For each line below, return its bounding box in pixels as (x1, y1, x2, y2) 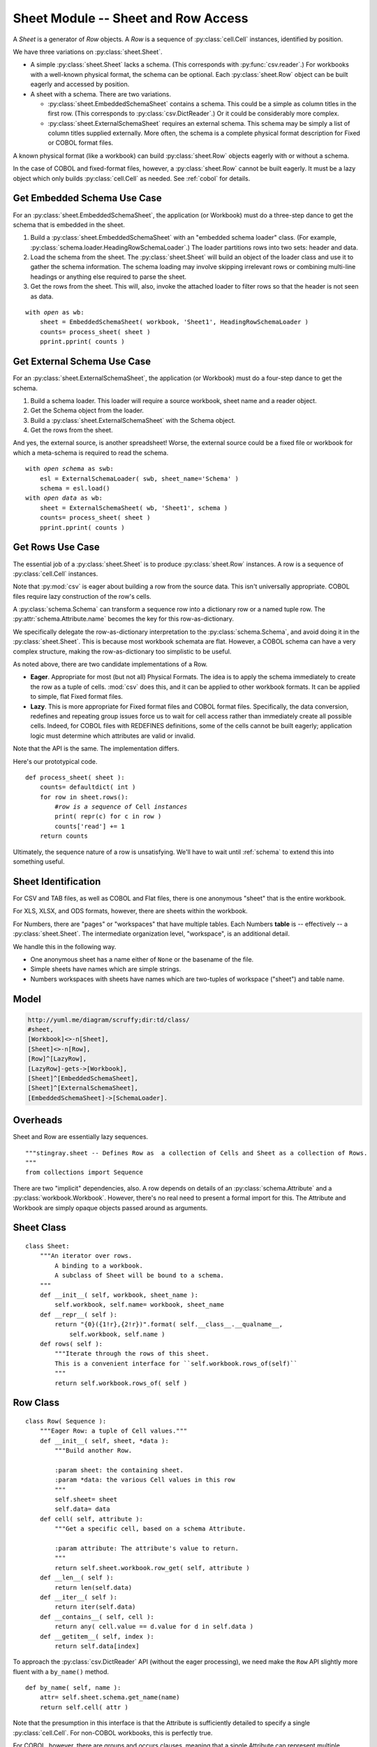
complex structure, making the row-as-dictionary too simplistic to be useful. (13, 647, 232, 655)
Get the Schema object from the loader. (30, 406, 145, 415)
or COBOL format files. (47, 138, 114, 147)
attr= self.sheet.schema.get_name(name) (39, 1693, 181, 1702)
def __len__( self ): (39, 1574, 114, 1582)
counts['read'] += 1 (54, 822, 125, 830)
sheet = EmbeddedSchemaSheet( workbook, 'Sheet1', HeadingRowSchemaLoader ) (39, 318, 309, 326)
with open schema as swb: (25, 465, 114, 473)
